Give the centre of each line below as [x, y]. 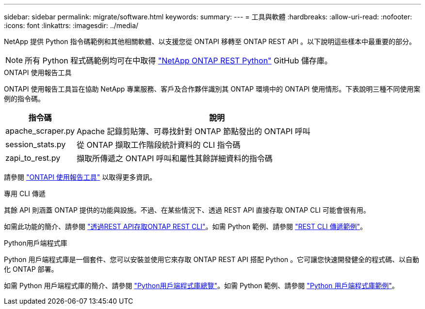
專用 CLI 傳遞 [25, 193]
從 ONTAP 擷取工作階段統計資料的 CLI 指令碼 [158, 145]
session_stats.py [36, 144]
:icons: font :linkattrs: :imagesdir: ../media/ [71, 25]
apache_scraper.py [40, 131]
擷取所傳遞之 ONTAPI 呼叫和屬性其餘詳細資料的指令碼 [174, 158]
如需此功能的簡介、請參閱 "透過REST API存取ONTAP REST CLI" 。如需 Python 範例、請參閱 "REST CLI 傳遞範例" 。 [186, 226]
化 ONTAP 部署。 [31, 269]
